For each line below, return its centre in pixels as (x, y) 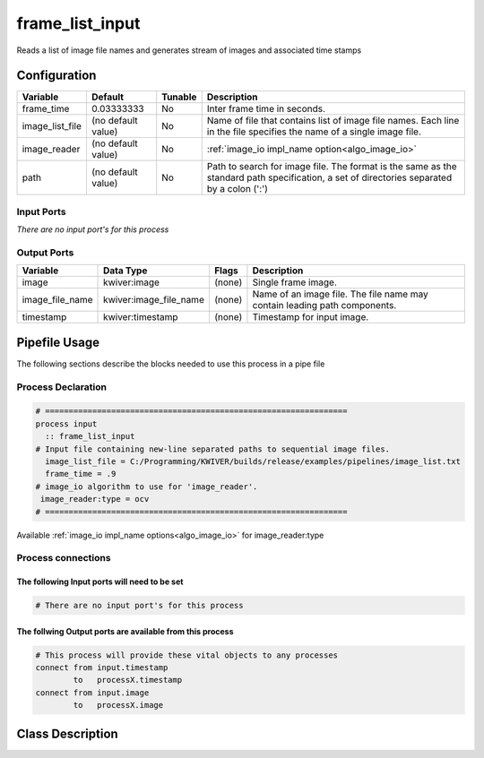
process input (66, 424)
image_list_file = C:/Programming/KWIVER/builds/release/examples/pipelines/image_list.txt (253, 461)
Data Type (125, 271)
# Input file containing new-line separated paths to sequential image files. (212, 449)
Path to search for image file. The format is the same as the (332, 167)
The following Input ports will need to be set (100, 581)
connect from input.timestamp (102, 668)
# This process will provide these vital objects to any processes (187, 655)
